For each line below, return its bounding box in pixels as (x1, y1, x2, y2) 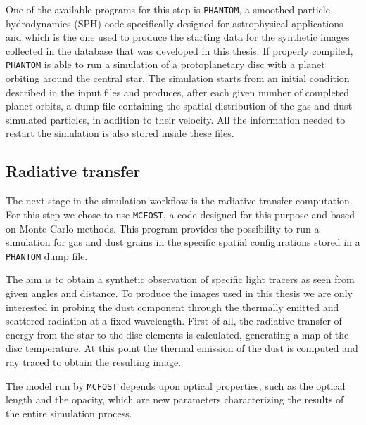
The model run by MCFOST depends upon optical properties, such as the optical (6, 378, 346, 393)
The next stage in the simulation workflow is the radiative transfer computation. (6, 193, 353, 208)
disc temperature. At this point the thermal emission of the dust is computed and (6, 341, 358, 355)
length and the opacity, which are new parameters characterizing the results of (6, 392, 344, 407)
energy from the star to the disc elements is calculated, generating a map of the (6, 327, 349, 341)
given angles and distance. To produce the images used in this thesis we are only (6, 285, 353, 300)
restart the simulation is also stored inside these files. (6, 126, 234, 140)
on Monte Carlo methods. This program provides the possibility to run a (6, 221, 320, 235)
